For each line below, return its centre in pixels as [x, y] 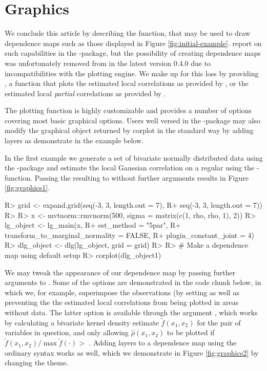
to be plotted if [191, 332]
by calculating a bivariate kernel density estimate [82, 322]
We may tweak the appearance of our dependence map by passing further [120, 272]
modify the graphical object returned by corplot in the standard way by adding [129, 130]
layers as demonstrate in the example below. [74, 140]
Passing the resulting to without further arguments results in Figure [141, 177]
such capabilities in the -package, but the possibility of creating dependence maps [133, 53]
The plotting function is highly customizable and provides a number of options [128, 110]
